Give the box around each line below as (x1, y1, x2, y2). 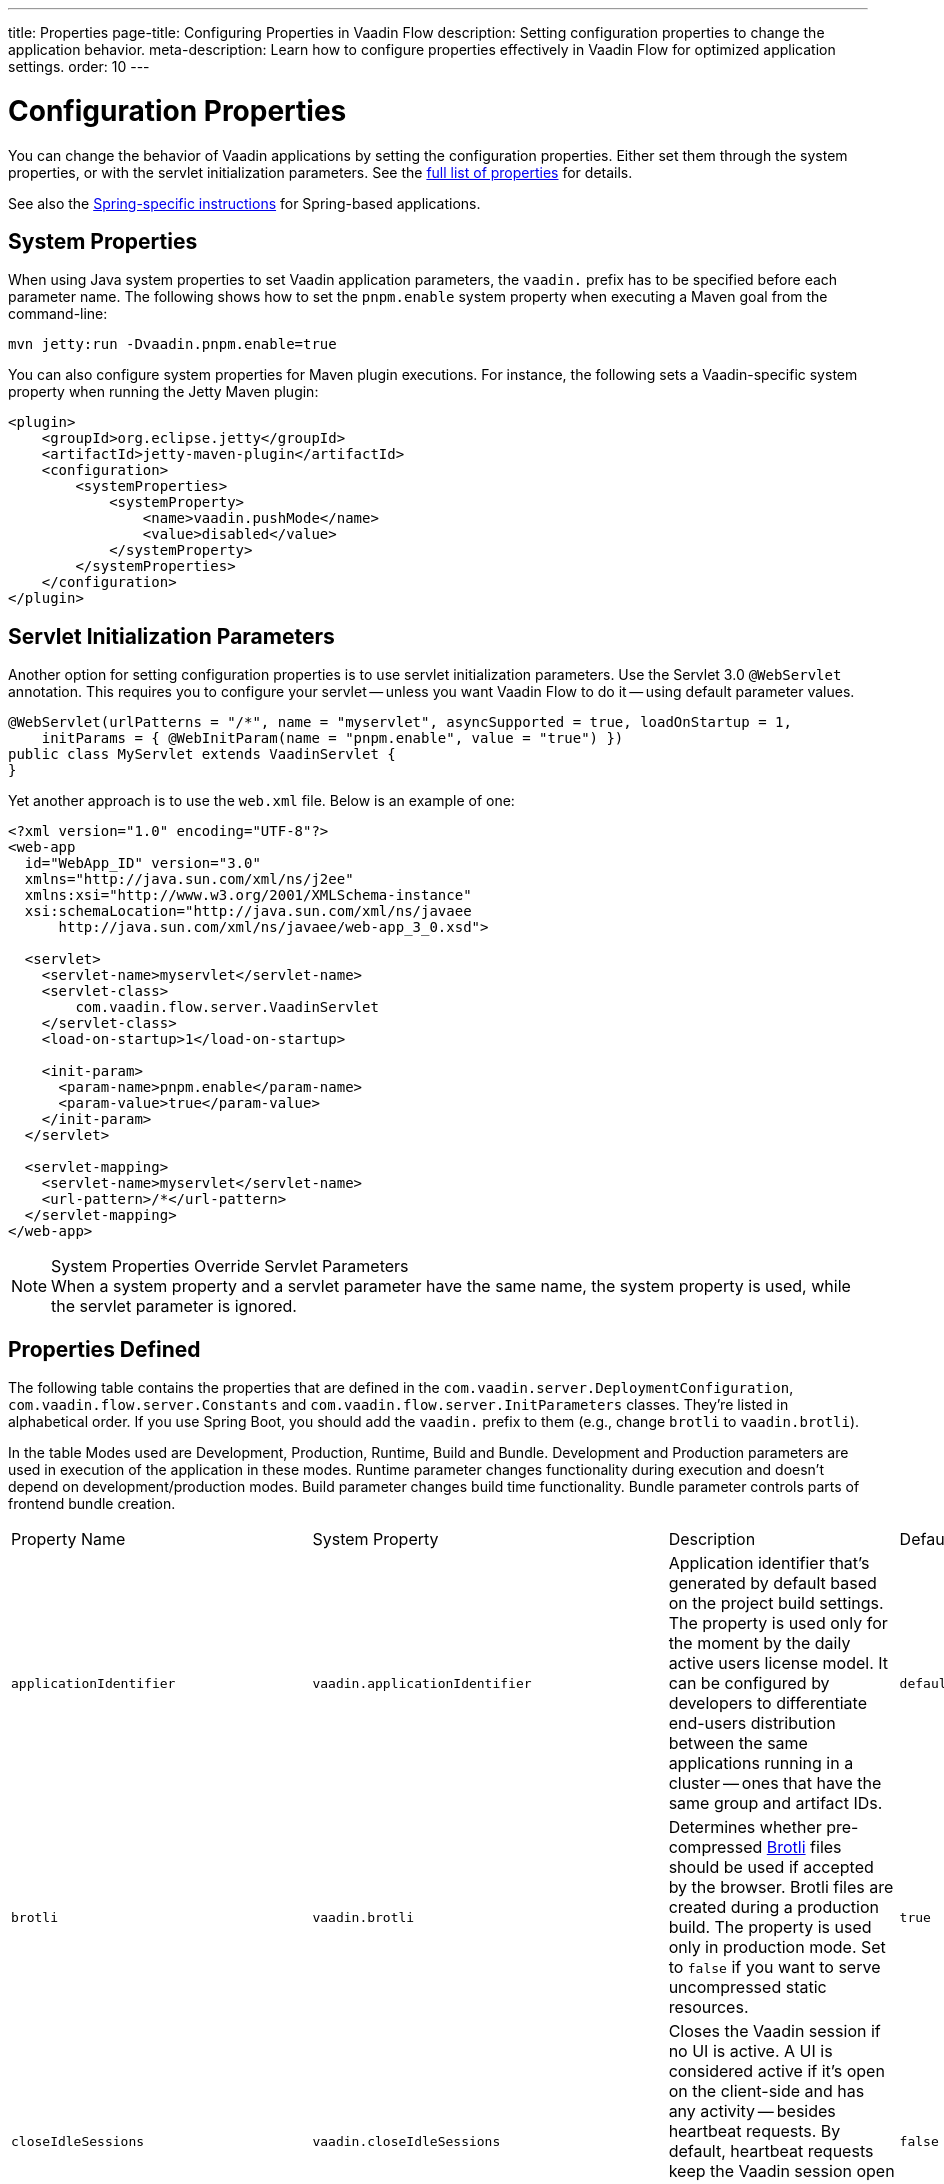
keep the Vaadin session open (668, 2161, 895, 2182)
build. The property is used (668, 1917, 872, 1938)
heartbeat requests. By (668, 2121, 841, 2142)
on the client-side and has (668, 2081, 865, 2102)
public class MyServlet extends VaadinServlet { (8, 746, 396, 763)
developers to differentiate (668, 1693, 867, 1714)
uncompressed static (668, 1977, 827, 1998)
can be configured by (668, 1673, 830, 1694)
